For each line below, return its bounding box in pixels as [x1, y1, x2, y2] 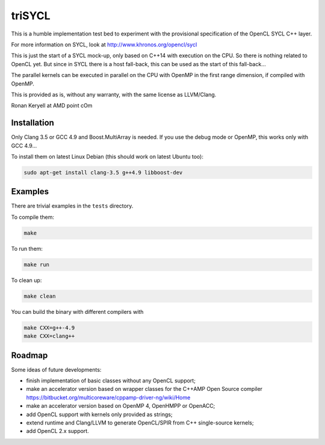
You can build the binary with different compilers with [11, 308, 144, 315]
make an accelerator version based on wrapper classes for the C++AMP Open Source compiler [26, 385, 263, 393]
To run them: [11, 245, 43, 252]
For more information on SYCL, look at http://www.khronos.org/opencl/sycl [11, 41, 197, 48]
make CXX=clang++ [23, 333, 75, 340]
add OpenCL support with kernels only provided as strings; [26, 411, 173, 418]
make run [23, 261, 50, 268]
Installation [11, 118, 54, 128]
